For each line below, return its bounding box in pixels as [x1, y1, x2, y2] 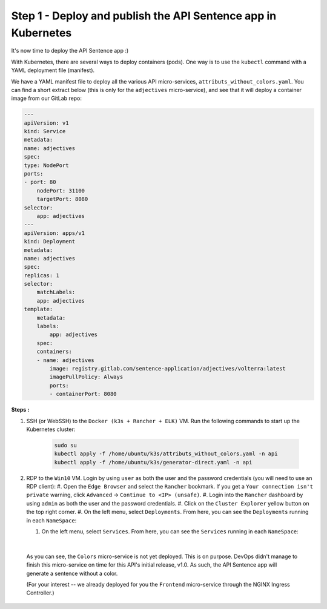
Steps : [11, 406, 30, 413]
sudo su [54, 442, 77, 449]
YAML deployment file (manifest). [11, 67, 95, 74]
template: [24, 306, 53, 313]
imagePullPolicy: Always [49, 374, 124, 381]
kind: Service [24, 128, 66, 135]
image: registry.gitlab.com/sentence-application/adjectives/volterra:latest [49, 365, 286, 372]
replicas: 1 [24, 272, 60, 278]
